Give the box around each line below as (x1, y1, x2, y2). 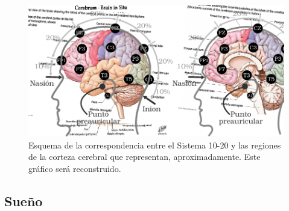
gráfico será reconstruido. (28, 162, 121, 174)
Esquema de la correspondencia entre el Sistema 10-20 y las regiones (28, 138, 281, 151)
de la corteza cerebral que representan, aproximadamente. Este (28, 150, 261, 163)
